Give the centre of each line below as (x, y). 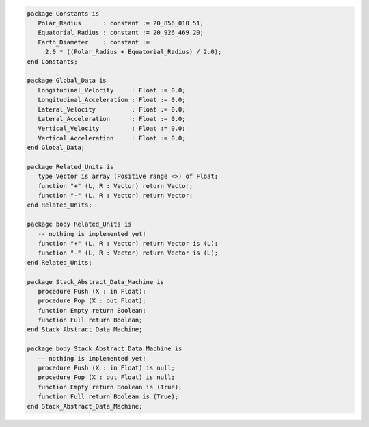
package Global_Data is (67, 81)
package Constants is (63, 13)
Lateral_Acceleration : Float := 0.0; (112, 119)
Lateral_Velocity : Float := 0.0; (112, 109)
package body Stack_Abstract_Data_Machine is (105, 349)
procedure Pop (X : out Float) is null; (107, 377)
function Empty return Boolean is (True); (110, 387)
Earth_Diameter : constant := (94, 42)
